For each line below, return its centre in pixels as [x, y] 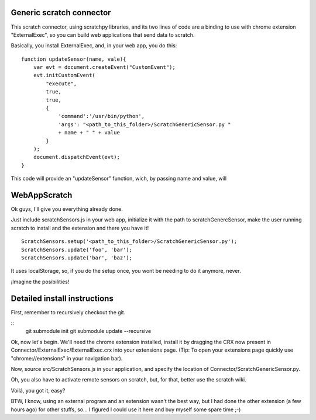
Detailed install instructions [62, 298]
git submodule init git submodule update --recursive [88, 331]
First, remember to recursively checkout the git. [68, 312]
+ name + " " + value [89, 133]
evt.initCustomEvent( [64, 75]
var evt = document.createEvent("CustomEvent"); [104, 67]
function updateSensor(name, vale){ [74, 59]
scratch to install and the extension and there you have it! [80, 228]
